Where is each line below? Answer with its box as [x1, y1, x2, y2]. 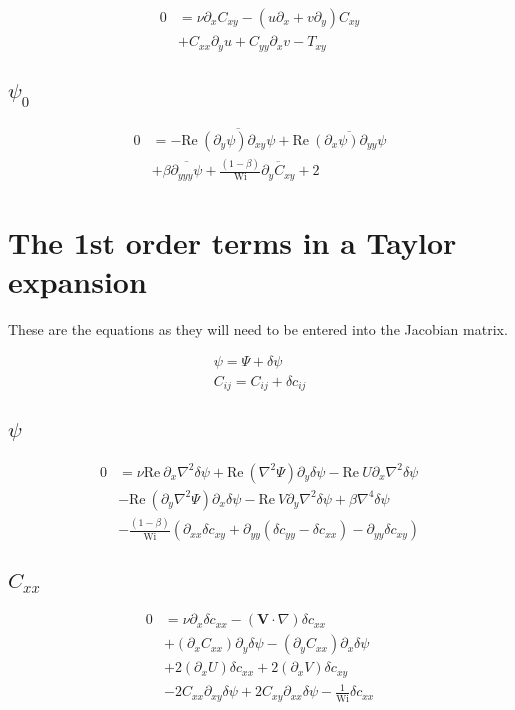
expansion [8, 260, 147, 301]
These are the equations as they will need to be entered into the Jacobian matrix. [8, 318, 508, 339]
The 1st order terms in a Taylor [8, 221, 457, 262]
